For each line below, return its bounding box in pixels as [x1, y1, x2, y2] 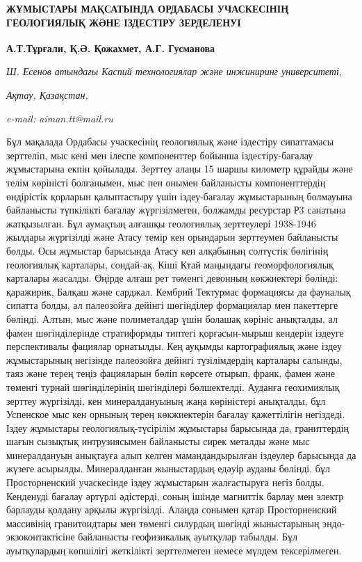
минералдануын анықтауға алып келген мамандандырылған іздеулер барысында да [6, 447, 356, 462]
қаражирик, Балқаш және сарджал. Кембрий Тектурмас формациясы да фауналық [6, 284, 351, 298]
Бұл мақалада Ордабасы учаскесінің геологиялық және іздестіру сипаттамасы [6, 134, 334, 149]
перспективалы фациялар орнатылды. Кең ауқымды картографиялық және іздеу [6, 339, 342, 353]
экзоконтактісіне [6, 529, 75, 544]
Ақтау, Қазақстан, [6, 88, 88, 102]
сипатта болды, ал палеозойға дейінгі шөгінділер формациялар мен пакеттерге [6, 298, 338, 312]
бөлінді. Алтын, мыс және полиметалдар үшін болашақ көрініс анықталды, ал [6, 311, 338, 326]
